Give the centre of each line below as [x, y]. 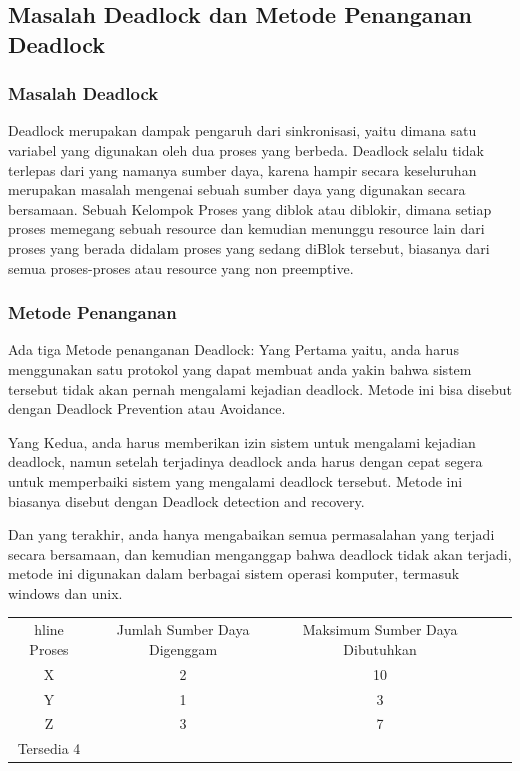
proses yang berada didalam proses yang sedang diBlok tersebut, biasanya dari [249, 247]
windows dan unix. [65, 592]
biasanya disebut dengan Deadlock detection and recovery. [186, 500]
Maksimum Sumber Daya [380, 629]
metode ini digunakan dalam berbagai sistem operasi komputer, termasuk [234, 573]
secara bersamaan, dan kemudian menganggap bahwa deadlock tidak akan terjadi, [260, 553]
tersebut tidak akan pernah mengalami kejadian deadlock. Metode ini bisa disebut [260, 388]
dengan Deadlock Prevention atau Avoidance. [147, 408]
